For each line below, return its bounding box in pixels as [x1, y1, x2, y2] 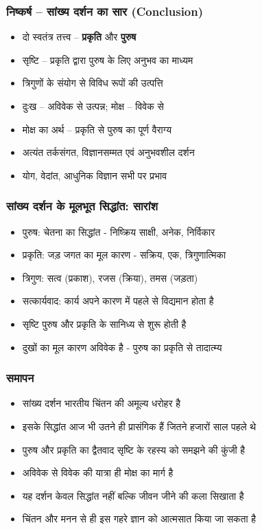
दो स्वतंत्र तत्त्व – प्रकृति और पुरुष [22, 30, 136, 44]
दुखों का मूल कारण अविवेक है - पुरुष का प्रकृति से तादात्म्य [22, 340, 222, 354]
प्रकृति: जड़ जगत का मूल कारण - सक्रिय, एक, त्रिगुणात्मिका [22, 247, 226, 262]
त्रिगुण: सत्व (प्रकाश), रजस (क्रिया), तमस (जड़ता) [22, 270, 198, 285]
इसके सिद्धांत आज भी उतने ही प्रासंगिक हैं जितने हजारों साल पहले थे [22, 419, 257, 433]
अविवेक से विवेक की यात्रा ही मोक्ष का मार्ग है [22, 465, 174, 480]
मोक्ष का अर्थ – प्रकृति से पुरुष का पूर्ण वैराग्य [22, 122, 172, 136]
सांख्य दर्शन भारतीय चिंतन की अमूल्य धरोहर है [22, 396, 180, 410]
